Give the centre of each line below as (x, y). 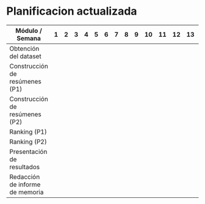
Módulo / (29, 31)
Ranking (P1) (28, 131)
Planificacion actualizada (72, 11)
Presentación (28, 151)
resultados (25, 167)
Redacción (25, 177)
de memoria (27, 192)
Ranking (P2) (28, 142)
